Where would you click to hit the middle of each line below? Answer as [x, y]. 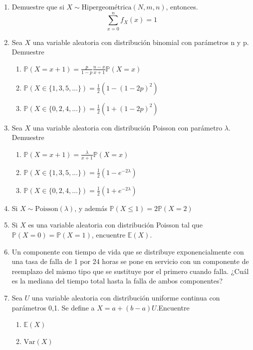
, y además [91, 208]
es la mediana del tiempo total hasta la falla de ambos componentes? [117, 281]
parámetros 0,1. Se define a [53, 307]
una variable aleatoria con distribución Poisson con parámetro [127, 127]
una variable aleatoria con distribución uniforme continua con [126, 297]
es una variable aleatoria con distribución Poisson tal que [115, 225]
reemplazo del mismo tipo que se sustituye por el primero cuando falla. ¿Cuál [130, 271]
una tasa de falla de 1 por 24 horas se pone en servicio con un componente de [130, 261]
